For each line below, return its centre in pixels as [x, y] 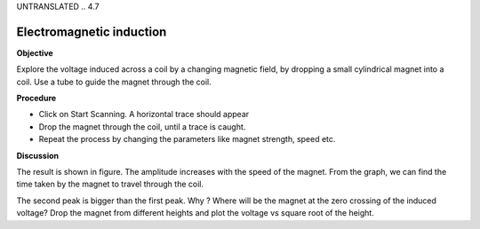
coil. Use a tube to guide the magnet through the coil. [114, 82]
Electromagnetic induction [92, 32]
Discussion [38, 155]
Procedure [36, 99]
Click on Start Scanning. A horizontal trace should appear [144, 114]
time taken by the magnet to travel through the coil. [110, 184]
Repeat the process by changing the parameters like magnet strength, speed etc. [187, 139]
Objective [35, 52]
